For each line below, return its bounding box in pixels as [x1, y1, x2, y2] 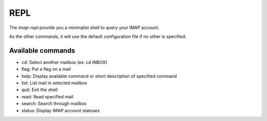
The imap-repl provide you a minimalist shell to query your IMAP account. [9, 25, 159, 30]
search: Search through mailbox [21, 101, 87, 107]
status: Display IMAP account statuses [21, 107, 100, 113]
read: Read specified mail [21, 93, 74, 99]
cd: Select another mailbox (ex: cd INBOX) [21, 59, 107, 65]
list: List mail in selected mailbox [21, 80, 88, 86]
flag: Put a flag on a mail [21, 66, 71, 72]
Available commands [9, 46, 75, 55]
